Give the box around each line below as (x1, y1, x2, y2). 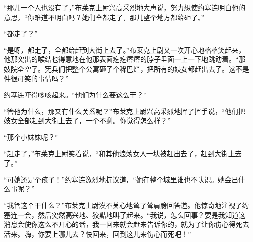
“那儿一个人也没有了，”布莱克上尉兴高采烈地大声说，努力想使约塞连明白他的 (4, 2, 246, 12)
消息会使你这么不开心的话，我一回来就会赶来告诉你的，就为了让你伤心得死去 (4, 219, 249, 229)
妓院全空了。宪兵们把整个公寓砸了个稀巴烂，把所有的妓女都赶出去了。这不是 (4, 63, 249, 74)
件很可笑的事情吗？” (4, 73, 69, 83)
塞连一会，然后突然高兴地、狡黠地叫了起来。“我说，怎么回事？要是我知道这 (4, 209, 246, 220)
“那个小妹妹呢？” (4, 131, 58, 142)
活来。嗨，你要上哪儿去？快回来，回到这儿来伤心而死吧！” (4, 228, 191, 239)
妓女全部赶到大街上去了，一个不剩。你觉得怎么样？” (4, 115, 171, 126)
